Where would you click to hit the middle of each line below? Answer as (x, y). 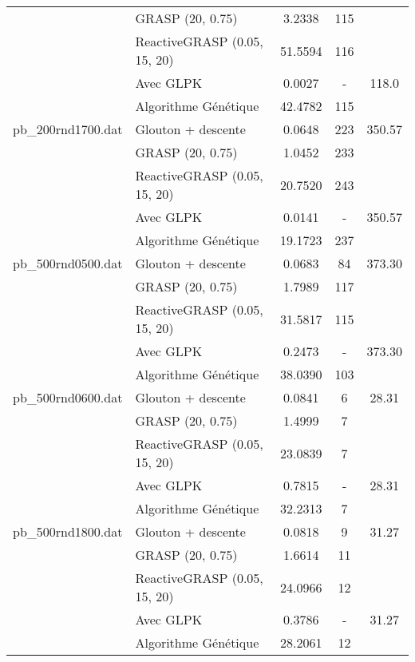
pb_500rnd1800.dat (68, 531)
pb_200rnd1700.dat (68, 129)
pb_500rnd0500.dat (68, 263)
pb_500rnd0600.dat (68, 397)
